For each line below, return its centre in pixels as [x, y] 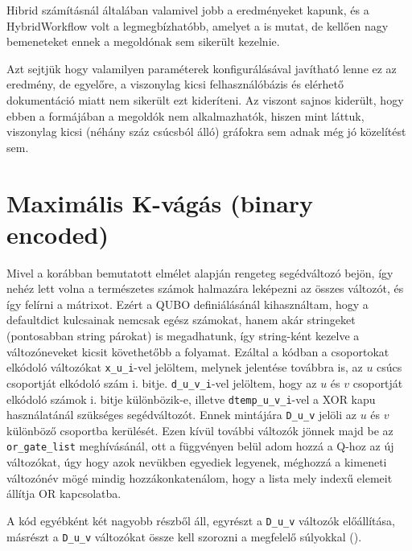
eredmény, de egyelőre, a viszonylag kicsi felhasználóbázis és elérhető [175, 84]
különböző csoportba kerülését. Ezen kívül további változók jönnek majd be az [200, 430]
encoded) [58, 234]
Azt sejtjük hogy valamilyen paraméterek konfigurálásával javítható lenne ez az [202, 68]
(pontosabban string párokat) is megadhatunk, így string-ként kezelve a [183, 336]
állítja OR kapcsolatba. [64, 493]
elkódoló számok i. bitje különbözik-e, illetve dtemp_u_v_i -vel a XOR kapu [191, 399]
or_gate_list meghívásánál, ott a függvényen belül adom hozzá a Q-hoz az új [200, 446]
